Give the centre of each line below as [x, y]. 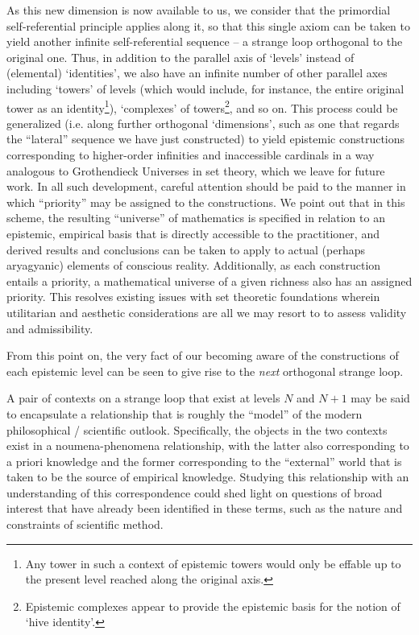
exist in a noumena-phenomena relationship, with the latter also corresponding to [208, 445]
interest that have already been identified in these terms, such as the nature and [205, 508]
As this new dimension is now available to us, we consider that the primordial [199, 10]
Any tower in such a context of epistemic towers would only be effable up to [213, 563]
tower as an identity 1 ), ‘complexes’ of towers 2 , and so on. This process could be [202, 106]
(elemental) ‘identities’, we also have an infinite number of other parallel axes [197, 73]
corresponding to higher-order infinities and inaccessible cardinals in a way [191, 155]
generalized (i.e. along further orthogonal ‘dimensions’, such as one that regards [203, 123]
